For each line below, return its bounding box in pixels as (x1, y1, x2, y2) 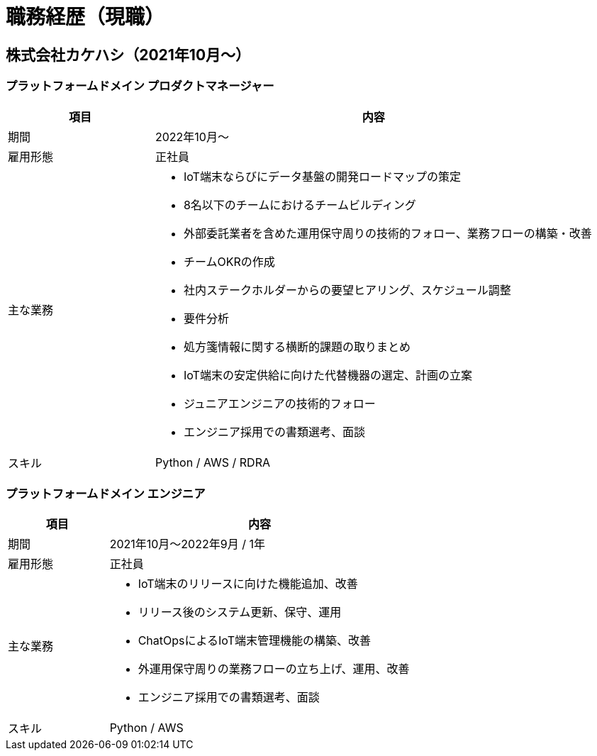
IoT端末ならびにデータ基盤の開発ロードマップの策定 (183, 169, 461, 184)
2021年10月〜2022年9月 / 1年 (109, 537, 265, 552)
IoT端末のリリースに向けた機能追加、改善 (138, 577, 358, 591)
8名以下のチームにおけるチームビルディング (183, 197, 416, 212)
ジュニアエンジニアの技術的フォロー (183, 396, 376, 411)
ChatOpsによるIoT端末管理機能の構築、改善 (138, 633, 371, 648)
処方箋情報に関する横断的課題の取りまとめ (183, 339, 411, 354)
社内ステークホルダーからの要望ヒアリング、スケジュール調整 (183, 282, 511, 297)
